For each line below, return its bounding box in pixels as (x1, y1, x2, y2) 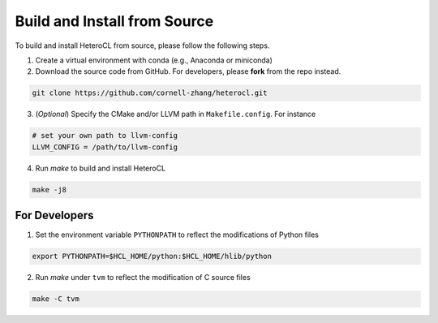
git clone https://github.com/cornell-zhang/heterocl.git (32, 88, 268, 97)
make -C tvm (32, 295, 80, 304)
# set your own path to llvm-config (32, 131, 178, 140)
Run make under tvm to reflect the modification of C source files (35, 273, 251, 282)
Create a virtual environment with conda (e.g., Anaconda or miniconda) (35, 55, 273, 65)
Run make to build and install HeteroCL (35, 163, 166, 173)
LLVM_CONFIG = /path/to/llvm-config (32, 142, 178, 152)
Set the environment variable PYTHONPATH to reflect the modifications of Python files (35, 230, 320, 239)
